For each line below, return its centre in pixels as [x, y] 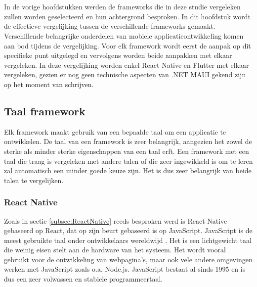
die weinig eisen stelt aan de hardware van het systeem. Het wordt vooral [115, 250]
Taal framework [45, 111]
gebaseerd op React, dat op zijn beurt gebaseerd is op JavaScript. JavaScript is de [128, 230]
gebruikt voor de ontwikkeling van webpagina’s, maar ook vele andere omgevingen [128, 259]
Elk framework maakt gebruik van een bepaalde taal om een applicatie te [115, 131]
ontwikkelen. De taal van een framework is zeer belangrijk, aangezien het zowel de [128, 141]
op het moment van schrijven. [49, 84]
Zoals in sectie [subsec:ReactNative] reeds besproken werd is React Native [116, 220]
